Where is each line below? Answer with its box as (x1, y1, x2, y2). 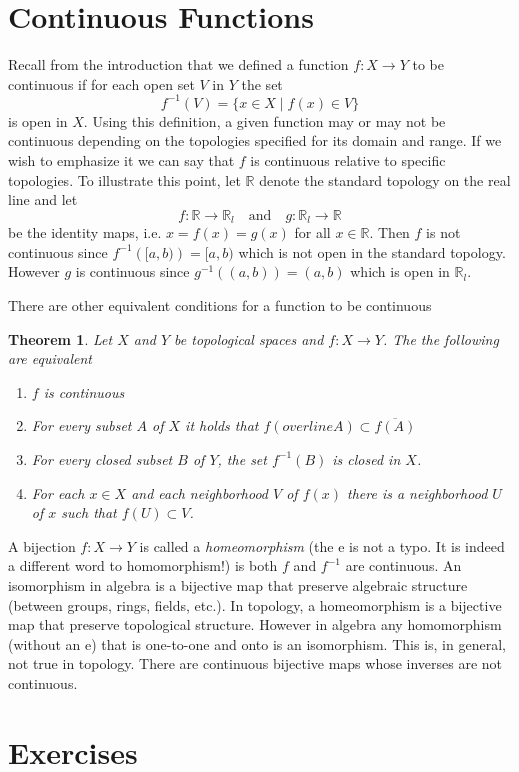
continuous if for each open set (8, 73, 195, 94)
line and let (8, 189, 78, 210)
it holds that (185, 415, 259, 436)
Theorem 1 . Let (8, 328, 113, 349)
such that (61, 502, 117, 523)
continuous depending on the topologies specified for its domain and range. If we (8, 130, 502, 151)
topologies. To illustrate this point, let (8, 169, 241, 190)
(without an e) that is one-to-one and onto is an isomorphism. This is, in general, (8, 633, 506, 654)
